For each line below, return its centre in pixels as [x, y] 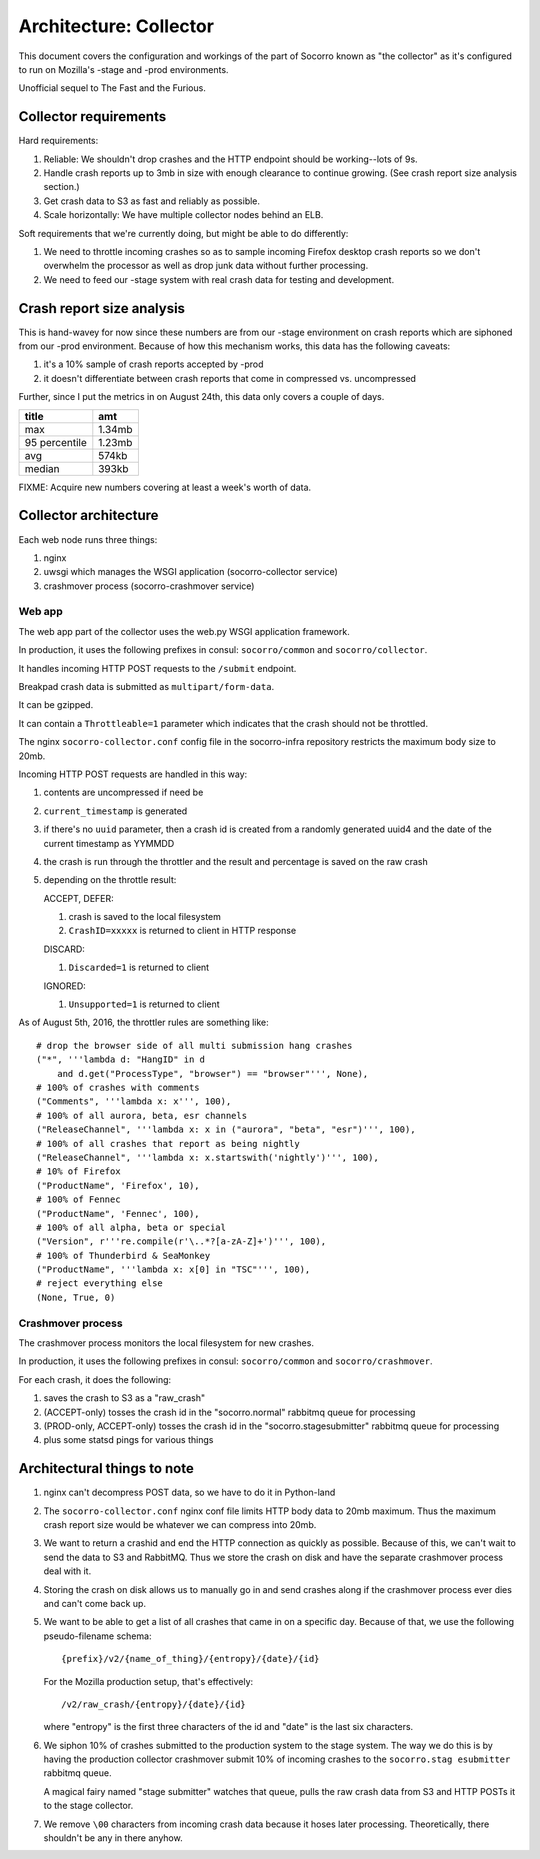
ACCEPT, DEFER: [78, 898]
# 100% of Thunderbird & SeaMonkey [123, 1255]
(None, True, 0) [76, 1297]
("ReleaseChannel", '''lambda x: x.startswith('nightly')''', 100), [207, 1157]
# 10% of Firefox [78, 1171]
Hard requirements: [58, 141]
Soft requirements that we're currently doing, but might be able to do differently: [183, 233]
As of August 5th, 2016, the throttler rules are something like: [143, 1022]
